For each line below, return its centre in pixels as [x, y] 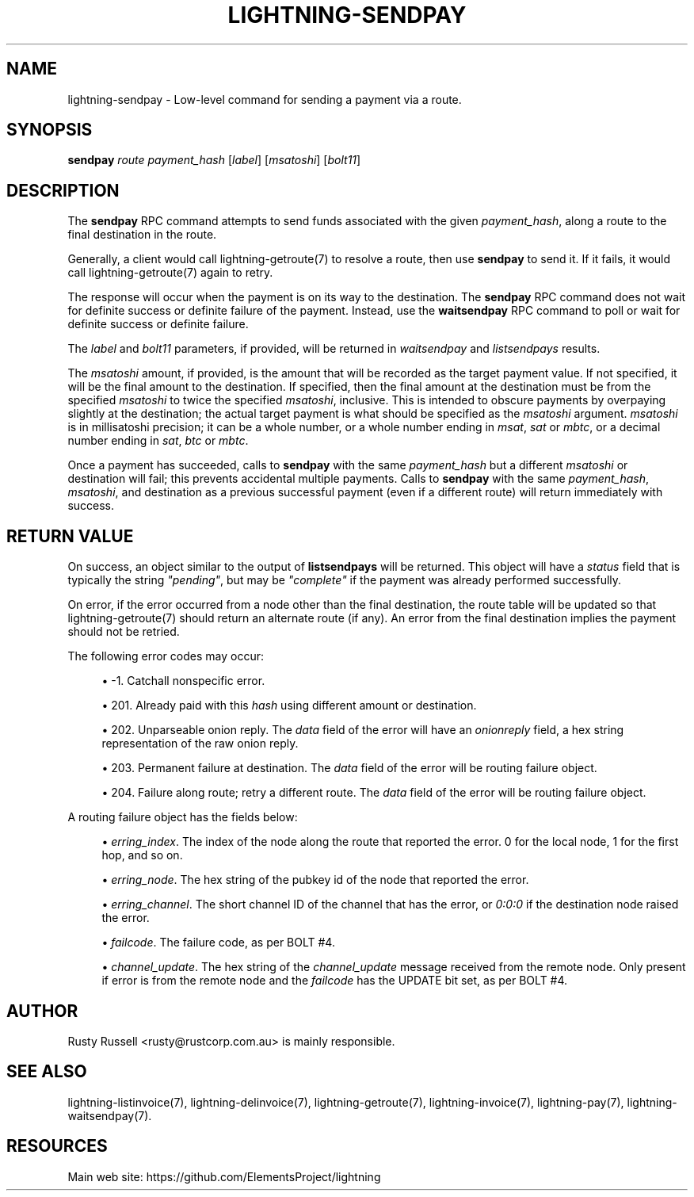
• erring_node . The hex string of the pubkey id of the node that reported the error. [315, 880]
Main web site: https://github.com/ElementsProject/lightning [224, 1176]
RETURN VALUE [70, 536]
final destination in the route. [142, 235]
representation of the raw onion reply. [200, 744]
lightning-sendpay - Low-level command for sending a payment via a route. [265, 99]
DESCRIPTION [63, 190]
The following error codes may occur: [166, 656]
